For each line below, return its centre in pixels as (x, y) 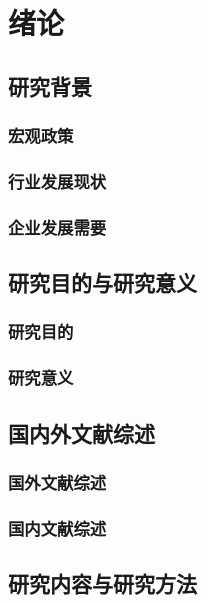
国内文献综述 (57, 527)
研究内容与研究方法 (102, 583)
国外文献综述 (57, 481)
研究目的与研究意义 (102, 282)
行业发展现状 (57, 180)
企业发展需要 (57, 226)
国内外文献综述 (81, 432)
